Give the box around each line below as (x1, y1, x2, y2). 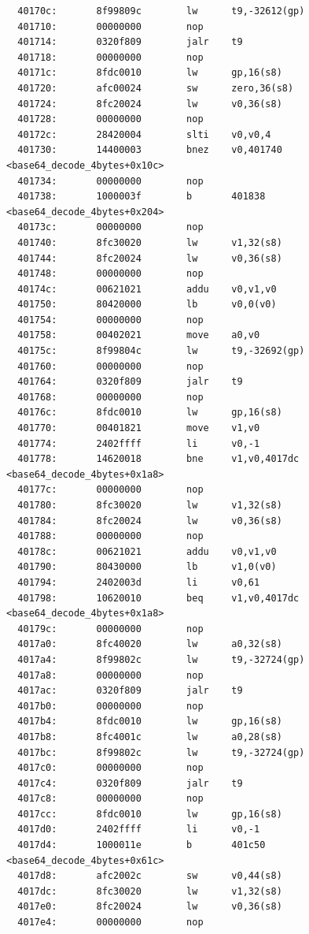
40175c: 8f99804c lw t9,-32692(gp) (17, 345, 305, 357)
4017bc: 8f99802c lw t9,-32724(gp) (17, 746, 305, 758)
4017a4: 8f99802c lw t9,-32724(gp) (17, 653, 305, 665)
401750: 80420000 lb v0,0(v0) (17, 299, 277, 311)
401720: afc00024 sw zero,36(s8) (17, 82, 294, 94)
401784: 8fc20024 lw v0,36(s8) (17, 515, 282, 527)
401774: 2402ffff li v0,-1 (17, 437, 260, 449)
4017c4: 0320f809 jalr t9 (17, 777, 243, 789)
